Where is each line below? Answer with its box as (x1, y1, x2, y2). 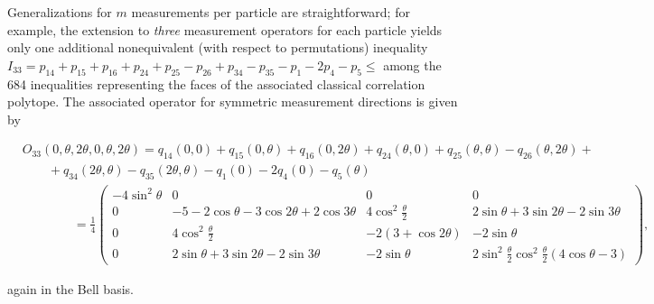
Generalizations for (7, 3, 112, 21)
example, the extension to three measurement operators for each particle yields (7, 20, 443, 39)
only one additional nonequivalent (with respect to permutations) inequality (7, 38, 428, 57)
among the (383, 55, 442, 74)
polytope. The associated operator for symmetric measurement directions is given (7, 92, 458, 111)
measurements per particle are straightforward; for (131, 3, 410, 21)
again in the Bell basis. (7, 279, 134, 298)
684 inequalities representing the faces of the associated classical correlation (7, 74, 425, 93)
